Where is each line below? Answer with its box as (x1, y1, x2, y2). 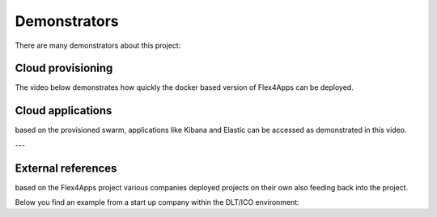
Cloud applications (15, 104, 112, 117)
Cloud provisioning (15, 62, 113, 75)
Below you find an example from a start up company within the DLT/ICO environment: (15, 198, 299, 207)
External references (15, 161, 117, 175)
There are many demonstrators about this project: (15, 40, 181, 50)
